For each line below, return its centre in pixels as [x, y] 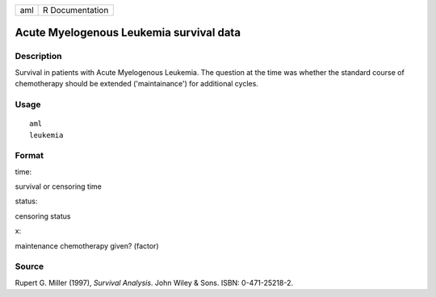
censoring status [43, 216]
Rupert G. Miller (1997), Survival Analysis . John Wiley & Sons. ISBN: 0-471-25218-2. [154, 282]
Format [29, 156]
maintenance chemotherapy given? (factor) [87, 245]
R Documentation [76, 10]
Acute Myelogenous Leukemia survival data [128, 33]
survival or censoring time [59, 186]
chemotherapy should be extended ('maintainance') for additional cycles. [136, 84]
